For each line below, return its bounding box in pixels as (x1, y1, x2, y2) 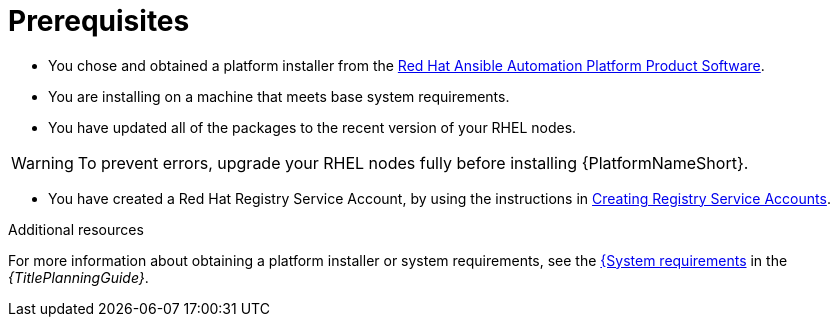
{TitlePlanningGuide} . (8, 268, 149, 286)
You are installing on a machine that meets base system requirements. (48, 87, 510, 105)
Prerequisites (8, 4, 190, 38)
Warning (11, 152, 74, 173)
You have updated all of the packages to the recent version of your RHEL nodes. (48, 118, 577, 136)
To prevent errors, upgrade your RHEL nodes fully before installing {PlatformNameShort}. (77, 152, 749, 173)
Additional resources (8, 220, 144, 238)
